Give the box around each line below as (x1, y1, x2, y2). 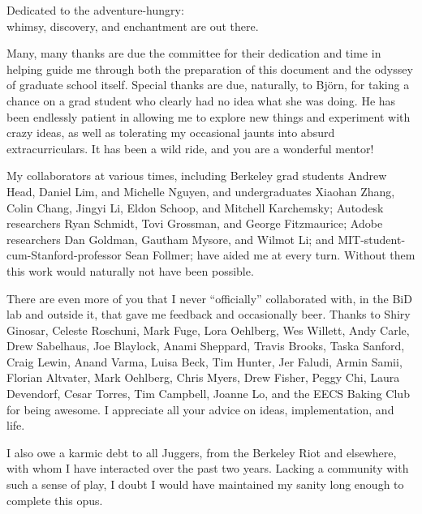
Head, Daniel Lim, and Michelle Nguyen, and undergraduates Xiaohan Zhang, (6, 182, 395, 199)
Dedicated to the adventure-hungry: (6, 2, 184, 18)
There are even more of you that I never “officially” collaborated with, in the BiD (6, 289, 412, 306)
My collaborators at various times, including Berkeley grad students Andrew (6, 167, 387, 184)
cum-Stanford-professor (6, 246, 122, 263)
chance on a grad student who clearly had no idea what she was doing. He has (6, 92, 396, 109)
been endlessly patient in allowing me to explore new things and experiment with (6, 108, 411, 125)
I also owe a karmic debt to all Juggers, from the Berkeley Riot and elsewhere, (6, 443, 397, 460)
